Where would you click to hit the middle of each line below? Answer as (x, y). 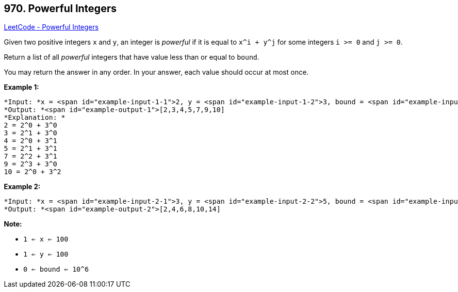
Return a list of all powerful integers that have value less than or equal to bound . (132, 57)
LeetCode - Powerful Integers (51, 27)
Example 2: (22, 187)
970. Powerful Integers (60, 8)
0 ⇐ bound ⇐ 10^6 (56, 269)
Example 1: (22, 87)
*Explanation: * (35, 118)
